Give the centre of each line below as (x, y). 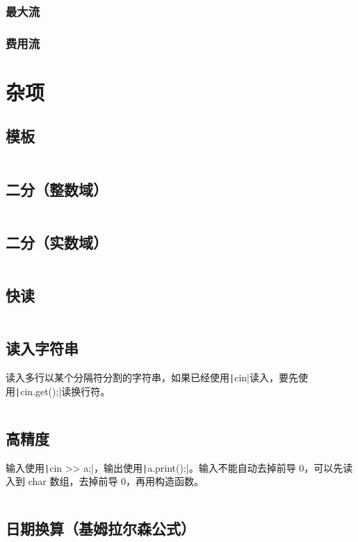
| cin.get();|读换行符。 (63, 391)
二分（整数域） (57, 189)
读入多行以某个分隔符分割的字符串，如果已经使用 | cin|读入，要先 (152, 377)
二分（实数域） (57, 242)
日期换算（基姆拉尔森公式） (100, 528)
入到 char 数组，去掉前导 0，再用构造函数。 (105, 481)
